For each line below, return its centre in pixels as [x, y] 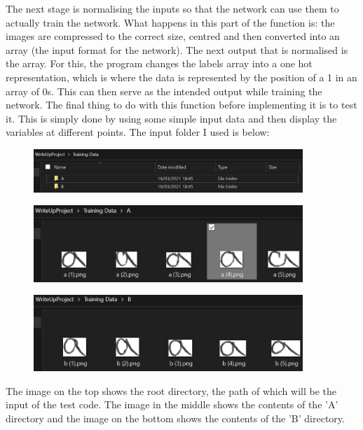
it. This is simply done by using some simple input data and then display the [171, 118]
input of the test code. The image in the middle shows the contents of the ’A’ [172, 404]
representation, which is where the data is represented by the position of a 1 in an [181, 77]
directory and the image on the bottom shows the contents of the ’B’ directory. [175, 418]
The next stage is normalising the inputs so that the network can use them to [172, 8]
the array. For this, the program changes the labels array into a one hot [159, 63]
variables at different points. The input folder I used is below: [138, 132]
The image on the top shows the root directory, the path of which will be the [171, 390]
